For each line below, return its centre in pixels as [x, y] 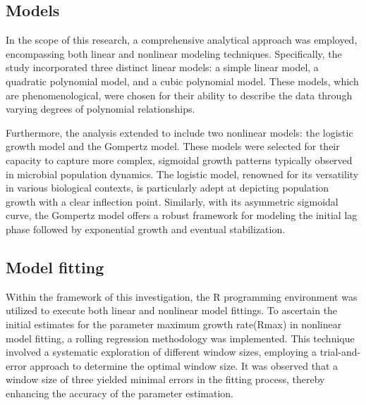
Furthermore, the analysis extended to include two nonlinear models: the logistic [179, 132]
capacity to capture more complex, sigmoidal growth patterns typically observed [179, 160]
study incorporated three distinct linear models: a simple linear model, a [162, 67]
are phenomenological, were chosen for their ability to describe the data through [179, 95]
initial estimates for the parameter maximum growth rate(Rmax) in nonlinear [174, 324]
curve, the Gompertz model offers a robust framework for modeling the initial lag [182, 215]
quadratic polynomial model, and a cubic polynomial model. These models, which [182, 81]
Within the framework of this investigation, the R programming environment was [182, 296]
